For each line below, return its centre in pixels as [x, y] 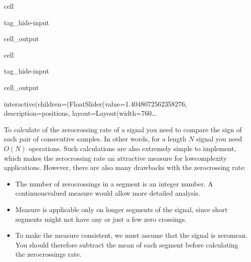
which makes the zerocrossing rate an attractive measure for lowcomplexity [116, 158]
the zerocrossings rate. [48, 254]
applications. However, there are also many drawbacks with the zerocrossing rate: [125, 167]
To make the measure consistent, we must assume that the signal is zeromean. [131, 235]
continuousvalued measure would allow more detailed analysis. [108, 193]
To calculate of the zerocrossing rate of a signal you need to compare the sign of [123, 129]
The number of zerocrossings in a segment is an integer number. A [114, 183]
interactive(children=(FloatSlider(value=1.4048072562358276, [95, 103]
